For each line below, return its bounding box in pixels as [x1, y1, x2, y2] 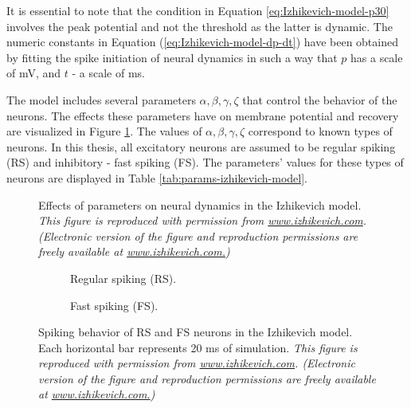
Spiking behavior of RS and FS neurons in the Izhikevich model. [38, 324, 353, 340]
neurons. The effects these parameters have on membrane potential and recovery [6, 107, 399, 124]
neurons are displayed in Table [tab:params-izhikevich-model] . [6, 169, 308, 186]
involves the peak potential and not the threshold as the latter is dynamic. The [6, 18, 393, 34]
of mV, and [6, 65, 61, 81]
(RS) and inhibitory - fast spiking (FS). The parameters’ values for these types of [6, 154, 404, 171]
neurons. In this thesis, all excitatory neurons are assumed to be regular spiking [6, 138, 396, 155]
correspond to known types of [248, 123, 393, 139]
